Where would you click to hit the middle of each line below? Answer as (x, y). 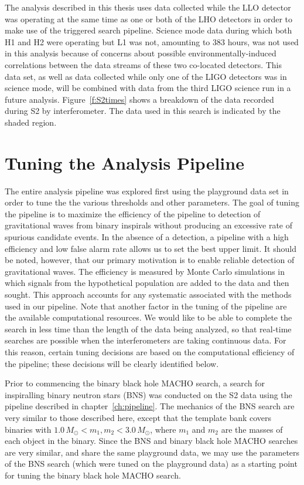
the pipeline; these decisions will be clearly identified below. (112, 363)
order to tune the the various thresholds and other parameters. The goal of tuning (152, 202)
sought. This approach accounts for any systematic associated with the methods (148, 294)
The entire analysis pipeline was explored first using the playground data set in (147, 191)
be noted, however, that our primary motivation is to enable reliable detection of (150, 260)
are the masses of (252, 429)
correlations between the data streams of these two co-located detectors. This (144, 64)
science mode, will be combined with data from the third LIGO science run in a (148, 88)
